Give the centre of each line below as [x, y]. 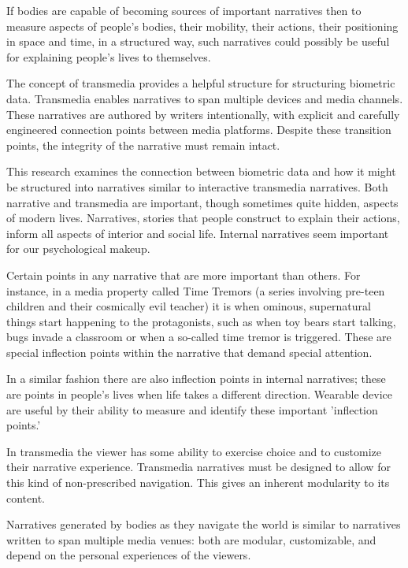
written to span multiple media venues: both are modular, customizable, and [191, 539]
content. [26, 497]
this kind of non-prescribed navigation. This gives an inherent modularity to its [198, 483]
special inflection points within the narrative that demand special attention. [189, 352]
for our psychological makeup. [78, 249]
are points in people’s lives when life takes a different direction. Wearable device [200, 394]
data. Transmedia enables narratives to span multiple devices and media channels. [205, 98]
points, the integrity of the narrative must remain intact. [143, 145]
